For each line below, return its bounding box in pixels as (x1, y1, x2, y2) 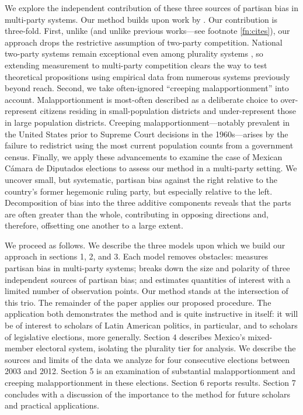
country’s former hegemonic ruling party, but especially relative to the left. (5, 185, 273, 197)
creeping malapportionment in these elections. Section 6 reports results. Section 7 (5, 376, 296, 388)
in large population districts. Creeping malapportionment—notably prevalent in (5, 116, 290, 128)
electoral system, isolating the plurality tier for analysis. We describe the (36, 342, 296, 354)
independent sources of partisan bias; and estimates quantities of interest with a (5, 273, 291, 285)
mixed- (248, 330, 273, 343)
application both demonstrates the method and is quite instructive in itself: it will (5, 307, 298, 320)
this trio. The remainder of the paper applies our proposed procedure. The (5, 296, 271, 308)
